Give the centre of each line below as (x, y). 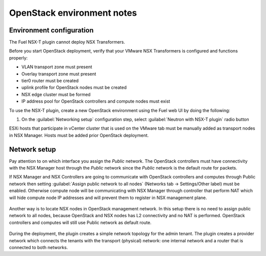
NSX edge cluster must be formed (56, 94)
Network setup (33, 149)
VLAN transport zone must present (57, 67)
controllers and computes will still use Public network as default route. (80, 222)
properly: (18, 58)
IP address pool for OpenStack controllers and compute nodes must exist (96, 101)
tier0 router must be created (50, 81)
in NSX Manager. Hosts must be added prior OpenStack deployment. (79, 135)
